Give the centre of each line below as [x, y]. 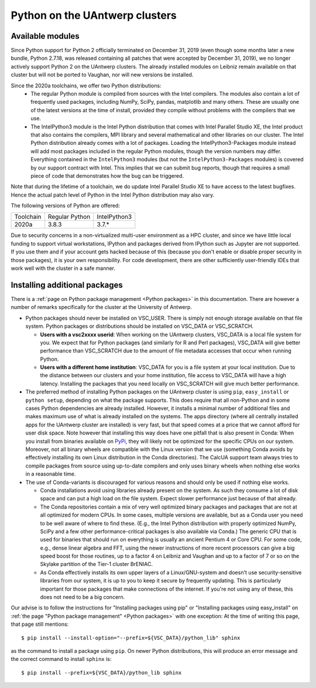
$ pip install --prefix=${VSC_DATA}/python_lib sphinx [102, 672]
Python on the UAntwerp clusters [94, 15]
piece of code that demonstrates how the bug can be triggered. [107, 175]
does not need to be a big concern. [83, 597]
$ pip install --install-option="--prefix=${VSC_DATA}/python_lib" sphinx [131, 638]
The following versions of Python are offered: [65, 206]
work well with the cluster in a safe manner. [63, 268]
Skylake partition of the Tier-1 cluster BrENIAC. [97, 564]
